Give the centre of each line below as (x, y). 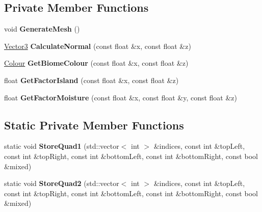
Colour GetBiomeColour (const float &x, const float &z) (96, 63)
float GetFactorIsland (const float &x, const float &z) (91, 80)
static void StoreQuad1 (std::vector (62, 146)
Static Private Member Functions (94, 125)
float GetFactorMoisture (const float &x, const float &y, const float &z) (121, 97)
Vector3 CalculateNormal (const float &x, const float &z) (98, 46)
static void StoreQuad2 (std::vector (62, 183)
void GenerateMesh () (42, 29)
